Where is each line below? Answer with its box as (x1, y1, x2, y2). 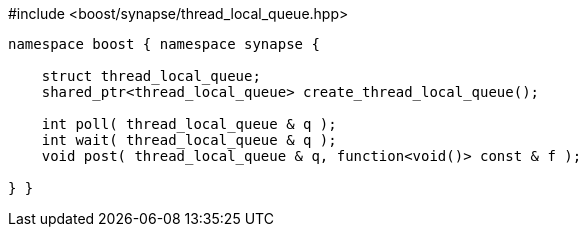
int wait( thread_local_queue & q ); (41, 132, 337, 148)
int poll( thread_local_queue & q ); (41, 116, 337, 132)
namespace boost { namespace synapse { (8, 36, 320, 52)
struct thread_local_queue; (41, 68, 261, 84)
